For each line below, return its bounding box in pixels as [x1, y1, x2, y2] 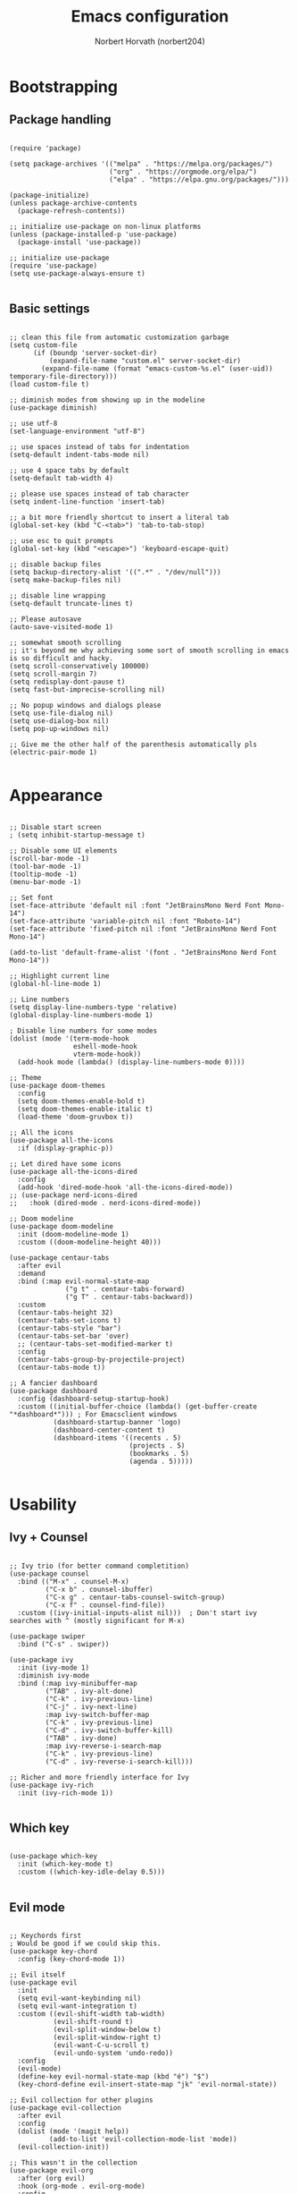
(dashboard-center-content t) [53, 1425, 166, 1434]
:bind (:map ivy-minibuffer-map [17, 1679, 138, 1688]
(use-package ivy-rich [9, 1781, 94, 1790]
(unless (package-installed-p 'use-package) [9, 230, 178, 239]
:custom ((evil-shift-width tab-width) [17, 2010, 166, 2019]
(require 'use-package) [9, 261, 98, 270]
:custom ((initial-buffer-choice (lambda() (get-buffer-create [17, 1402, 257, 1411]
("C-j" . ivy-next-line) [45, 1702, 138, 1711]
